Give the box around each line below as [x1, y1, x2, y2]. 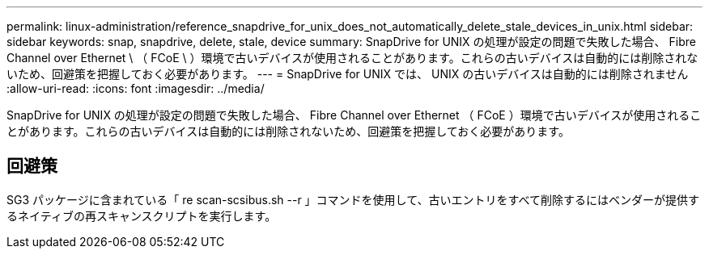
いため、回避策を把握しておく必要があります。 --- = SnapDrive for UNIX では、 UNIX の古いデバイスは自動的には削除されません [6, 67, 689, 81]
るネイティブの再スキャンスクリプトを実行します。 [6, 208, 277, 223]
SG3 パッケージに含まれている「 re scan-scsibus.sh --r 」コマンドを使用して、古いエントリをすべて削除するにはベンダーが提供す [6, 192, 699, 207]
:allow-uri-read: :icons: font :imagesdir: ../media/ [6, 82, 265, 95]
